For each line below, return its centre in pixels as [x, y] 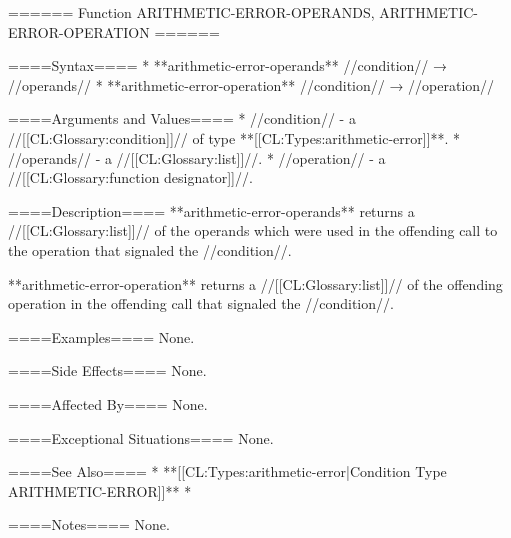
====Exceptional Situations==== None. [141, 437]
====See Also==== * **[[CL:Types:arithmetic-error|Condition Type [227, 471]
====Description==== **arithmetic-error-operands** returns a [211, 210]
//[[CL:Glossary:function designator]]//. [130, 177]
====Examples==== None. [101, 336]
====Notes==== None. [89, 524]
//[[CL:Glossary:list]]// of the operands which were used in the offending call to [253, 230]
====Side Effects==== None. [107, 370]
